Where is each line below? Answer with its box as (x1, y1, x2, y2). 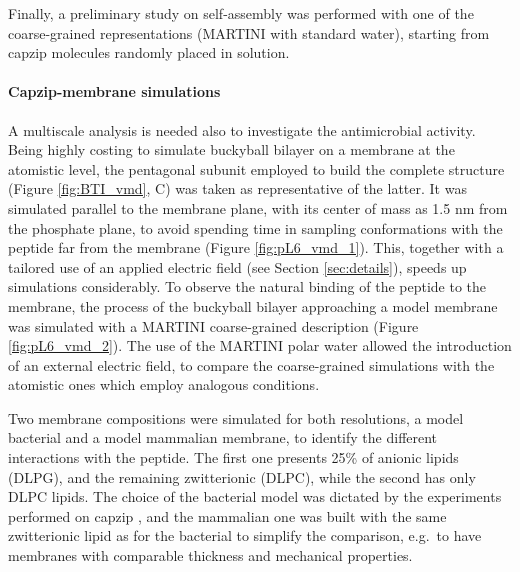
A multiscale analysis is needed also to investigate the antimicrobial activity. (8, 119, 476, 140)
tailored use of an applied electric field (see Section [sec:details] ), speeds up (8, 256, 467, 277)
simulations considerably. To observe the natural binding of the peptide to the (8, 276, 487, 297)
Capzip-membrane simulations (8, 81, 221, 102)
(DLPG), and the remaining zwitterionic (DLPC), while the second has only (8, 466, 476, 487)
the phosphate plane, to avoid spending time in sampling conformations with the (8, 217, 503, 238)
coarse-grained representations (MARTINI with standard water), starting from (8, 22, 490, 43)
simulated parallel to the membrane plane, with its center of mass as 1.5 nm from (8, 197, 508, 218)
